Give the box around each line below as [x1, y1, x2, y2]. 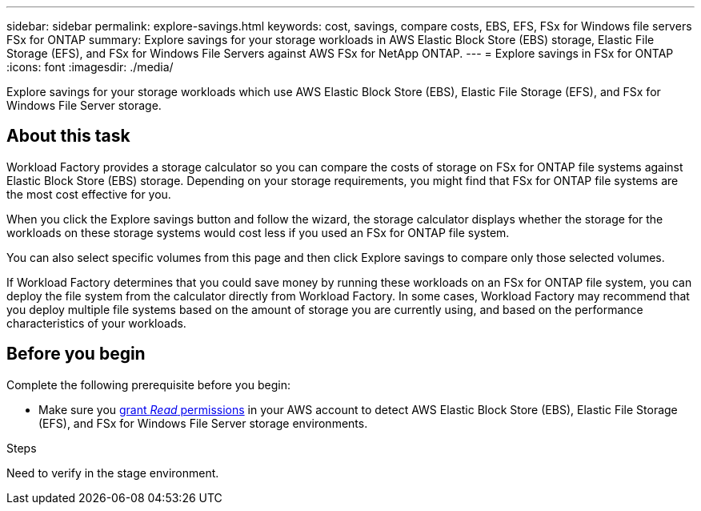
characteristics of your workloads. [6, 316, 186, 330]
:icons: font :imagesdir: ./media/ [6, 60, 174, 74]
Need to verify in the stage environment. [6, 465, 219, 480]
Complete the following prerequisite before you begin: [6, 377, 291, 392]
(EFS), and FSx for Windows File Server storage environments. [38, 416, 368, 430]
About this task [6, 126, 130, 147]
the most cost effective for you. [6, 187, 171, 201]
